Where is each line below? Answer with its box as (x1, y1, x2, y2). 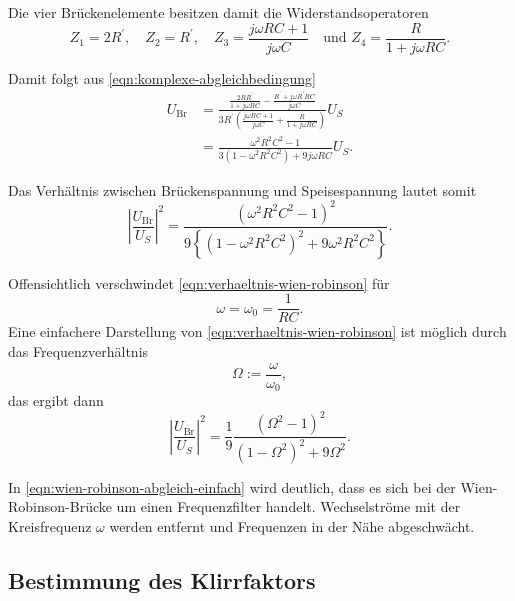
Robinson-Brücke (8, 496, 112, 517)
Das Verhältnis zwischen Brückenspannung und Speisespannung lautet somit (8, 179, 477, 200)
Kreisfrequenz (8, 515, 92, 536)
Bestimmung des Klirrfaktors (8, 564, 316, 595)
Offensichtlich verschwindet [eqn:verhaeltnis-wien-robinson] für (8, 272, 390, 293)
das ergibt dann (8, 390, 104, 411)
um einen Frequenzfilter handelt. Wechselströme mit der (116, 496, 461, 517)
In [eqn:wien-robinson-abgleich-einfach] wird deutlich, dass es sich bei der (8, 476, 456, 497)
